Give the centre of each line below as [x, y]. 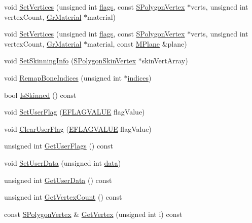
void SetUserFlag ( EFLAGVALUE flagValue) [75, 112]
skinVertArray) [165, 61]
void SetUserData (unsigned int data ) [63, 162]
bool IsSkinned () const [40, 95]
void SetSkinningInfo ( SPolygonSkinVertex [70, 61]
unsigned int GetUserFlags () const [59, 146]
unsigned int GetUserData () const [58, 180]
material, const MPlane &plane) [137, 43]
